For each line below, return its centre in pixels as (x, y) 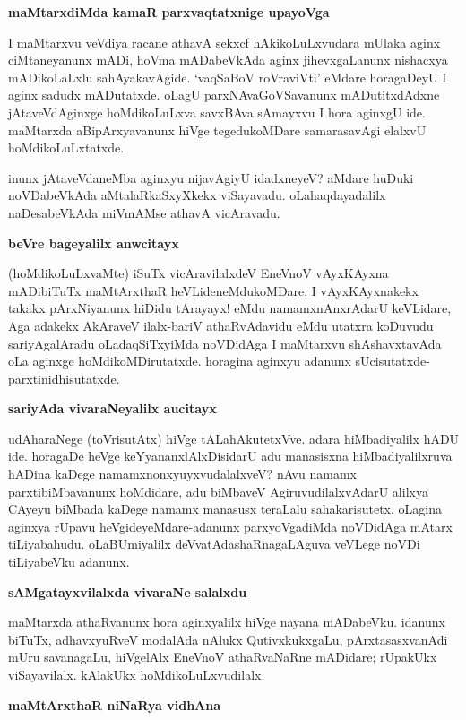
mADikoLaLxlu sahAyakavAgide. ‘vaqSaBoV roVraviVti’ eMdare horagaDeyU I (228, 77)
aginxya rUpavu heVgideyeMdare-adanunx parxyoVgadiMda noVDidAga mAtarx (230, 526)
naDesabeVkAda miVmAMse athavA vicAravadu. (144, 212)
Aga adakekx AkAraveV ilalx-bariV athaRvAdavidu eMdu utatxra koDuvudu (221, 325)
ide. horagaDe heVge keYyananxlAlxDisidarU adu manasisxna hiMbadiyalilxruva (230, 456)
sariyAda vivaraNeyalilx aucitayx (112, 408)
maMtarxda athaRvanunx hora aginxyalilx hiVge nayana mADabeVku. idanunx (227, 622)
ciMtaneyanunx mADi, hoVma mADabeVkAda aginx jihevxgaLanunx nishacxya (228, 60)
